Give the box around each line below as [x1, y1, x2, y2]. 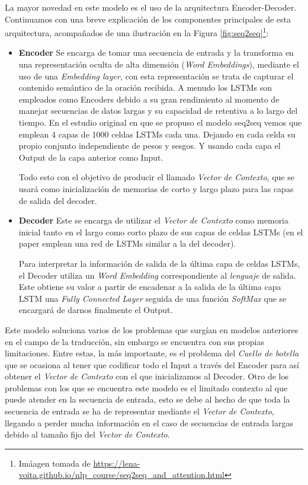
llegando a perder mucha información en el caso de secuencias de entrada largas [5, 416, 293, 429]
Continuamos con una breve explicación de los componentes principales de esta [5, 12, 291, 25]
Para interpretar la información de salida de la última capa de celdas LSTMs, [18, 257, 300, 269]
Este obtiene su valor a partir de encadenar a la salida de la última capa [18, 280, 281, 293]
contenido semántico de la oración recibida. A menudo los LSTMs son [18, 81, 272, 94]
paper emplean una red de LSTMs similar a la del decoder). [18, 237, 236, 250]
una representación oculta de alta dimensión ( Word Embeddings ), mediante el [18, 58, 299, 71]
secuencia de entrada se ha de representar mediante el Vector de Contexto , [5, 405, 274, 417]
